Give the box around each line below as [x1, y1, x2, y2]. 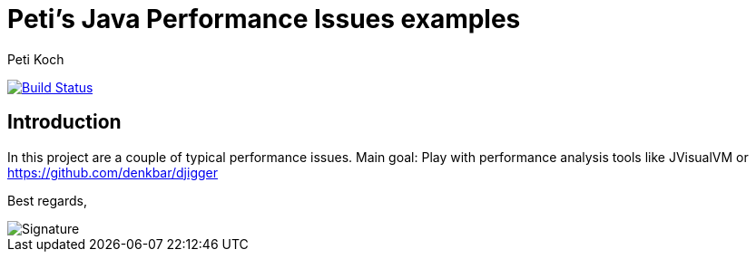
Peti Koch [7, 51, 64, 67]
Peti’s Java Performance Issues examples [7, 4, 521, 34]
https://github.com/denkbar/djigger [7, 164, 219, 180]
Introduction [7, 110, 122, 134]
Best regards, [7, 192, 87, 208]
